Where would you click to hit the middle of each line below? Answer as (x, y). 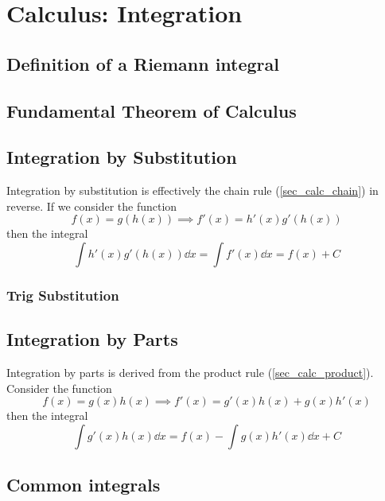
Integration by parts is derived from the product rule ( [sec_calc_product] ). (190, 372)
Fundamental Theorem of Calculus (152, 110)
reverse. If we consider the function (92, 206)
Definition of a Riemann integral (143, 63)
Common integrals (84, 485)
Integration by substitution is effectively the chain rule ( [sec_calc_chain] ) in (192, 190)
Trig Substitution (63, 295)
